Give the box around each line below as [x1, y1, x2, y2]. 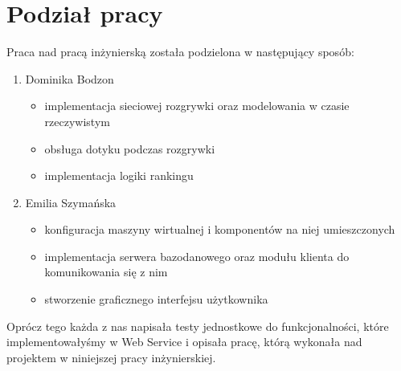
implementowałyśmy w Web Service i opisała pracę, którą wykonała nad [6, 333, 362, 350]
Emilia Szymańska [25, 194, 117, 210]
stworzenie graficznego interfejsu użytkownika [44, 291, 268, 308]
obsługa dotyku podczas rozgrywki [44, 140, 215, 157]
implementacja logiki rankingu [44, 167, 194, 184]
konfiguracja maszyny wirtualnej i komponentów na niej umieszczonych [44, 221, 395, 238]
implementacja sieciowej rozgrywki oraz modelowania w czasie [44, 97, 350, 114]
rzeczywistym [44, 112, 110, 129]
